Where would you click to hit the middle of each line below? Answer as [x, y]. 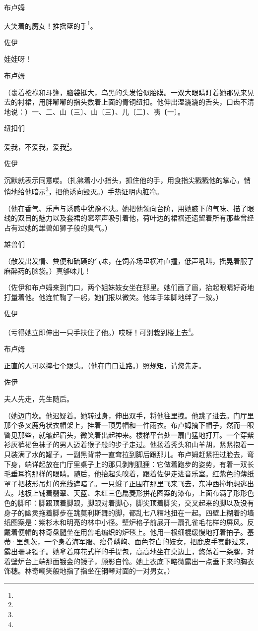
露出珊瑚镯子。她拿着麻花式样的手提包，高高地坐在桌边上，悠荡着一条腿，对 [129, 551]
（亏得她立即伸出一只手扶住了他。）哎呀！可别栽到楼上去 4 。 [101, 331]
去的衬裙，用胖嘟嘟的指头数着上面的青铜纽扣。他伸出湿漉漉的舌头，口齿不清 [129, 102]
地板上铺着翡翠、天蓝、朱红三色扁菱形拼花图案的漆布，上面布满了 [125, 493]
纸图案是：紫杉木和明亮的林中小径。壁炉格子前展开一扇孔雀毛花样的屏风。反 [129, 522]
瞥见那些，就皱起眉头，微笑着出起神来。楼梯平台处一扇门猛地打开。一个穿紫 [129, 434]
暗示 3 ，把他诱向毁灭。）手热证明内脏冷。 [97, 191]
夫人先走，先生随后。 [39, 399]
